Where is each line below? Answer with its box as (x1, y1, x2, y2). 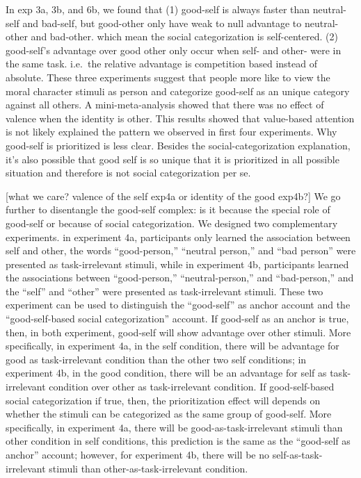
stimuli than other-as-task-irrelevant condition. (49, 461, 248, 475)
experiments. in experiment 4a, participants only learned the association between (6, 229, 351, 244)
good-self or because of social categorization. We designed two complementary (6, 215, 338, 230)
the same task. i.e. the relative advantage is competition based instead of (6, 56, 317, 71)
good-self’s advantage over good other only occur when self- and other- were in (6, 42, 342, 57)
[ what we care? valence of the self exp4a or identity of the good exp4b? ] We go (6, 188, 341, 203)
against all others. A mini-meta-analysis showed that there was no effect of (6, 97, 324, 112)
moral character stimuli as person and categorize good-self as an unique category (6, 83, 350, 98)
